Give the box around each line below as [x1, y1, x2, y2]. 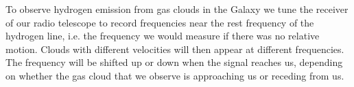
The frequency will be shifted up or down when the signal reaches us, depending [5, 55, 343, 69]
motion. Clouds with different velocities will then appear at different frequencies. [5, 41, 344, 56]
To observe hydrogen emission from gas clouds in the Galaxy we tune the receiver [5, 2, 349, 16]
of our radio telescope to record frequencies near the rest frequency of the [5, 15, 314, 29]
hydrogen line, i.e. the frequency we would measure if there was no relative [5, 29, 320, 43]
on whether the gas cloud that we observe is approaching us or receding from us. [5, 68, 344, 82]
